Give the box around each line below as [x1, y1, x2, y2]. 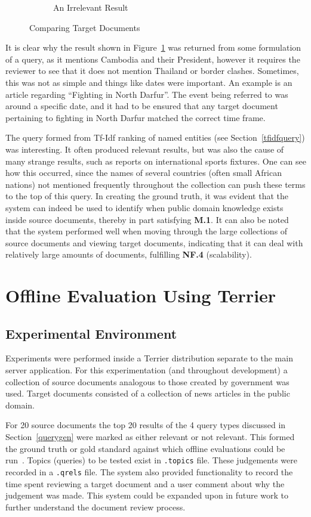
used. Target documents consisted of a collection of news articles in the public [5, 387, 290, 400]
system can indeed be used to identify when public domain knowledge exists [5, 201, 284, 213]
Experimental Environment [5, 324, 177, 342]
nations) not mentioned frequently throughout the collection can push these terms [5, 178, 306, 190]
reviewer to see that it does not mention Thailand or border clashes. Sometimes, [5, 64, 299, 77]
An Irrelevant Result [53, 1, 128, 13]
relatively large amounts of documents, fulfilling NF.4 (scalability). [5, 248, 252, 261]
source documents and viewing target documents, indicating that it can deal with [5, 236, 303, 249]
